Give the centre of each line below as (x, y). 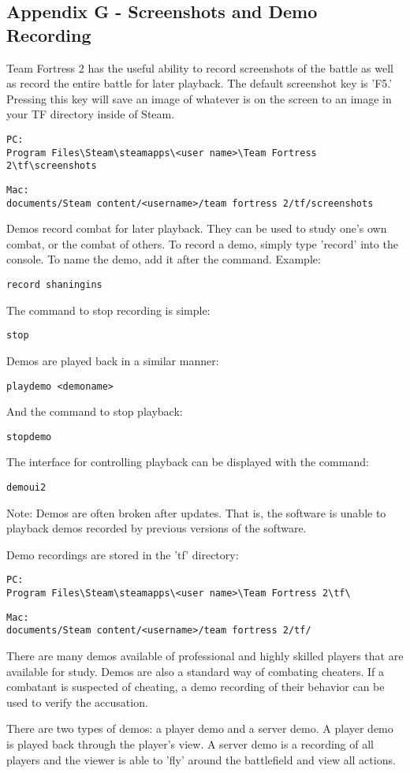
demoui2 (26, 488)
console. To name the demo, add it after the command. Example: (164, 259)
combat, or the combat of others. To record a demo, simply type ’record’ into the (202, 243)
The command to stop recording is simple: (108, 310)
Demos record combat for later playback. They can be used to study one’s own (197, 228)
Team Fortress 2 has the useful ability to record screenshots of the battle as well (200, 67)
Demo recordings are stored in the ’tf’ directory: (123, 554)
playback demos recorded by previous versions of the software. (157, 528)
